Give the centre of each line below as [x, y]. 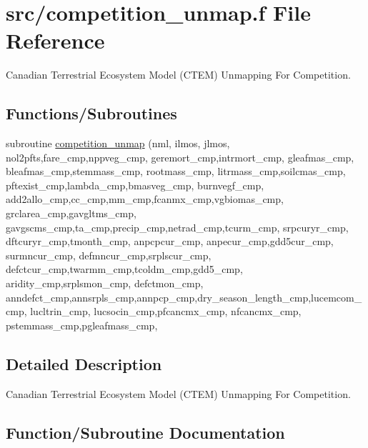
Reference [55, 40]
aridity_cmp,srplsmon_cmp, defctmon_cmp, [105, 283]
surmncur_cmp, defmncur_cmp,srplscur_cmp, [109, 255]
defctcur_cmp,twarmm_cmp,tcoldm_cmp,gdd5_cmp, [124, 269]
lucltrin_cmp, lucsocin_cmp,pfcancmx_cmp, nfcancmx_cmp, [166, 311]
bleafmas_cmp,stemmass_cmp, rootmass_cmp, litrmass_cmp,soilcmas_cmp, [176, 171]
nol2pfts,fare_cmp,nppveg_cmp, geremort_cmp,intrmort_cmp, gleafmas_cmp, [180, 157]
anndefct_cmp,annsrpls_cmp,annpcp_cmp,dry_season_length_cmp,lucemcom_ [184, 297]
